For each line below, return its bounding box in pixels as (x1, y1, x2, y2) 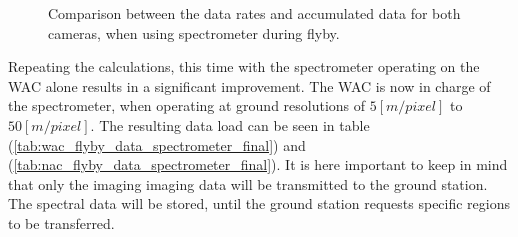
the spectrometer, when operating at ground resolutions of (8, 95, 366, 116)
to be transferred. (8, 212, 115, 233)
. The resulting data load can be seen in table (90, 114, 370, 135)
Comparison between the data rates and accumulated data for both (48, 3, 461, 23)
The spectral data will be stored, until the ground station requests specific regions (8, 193, 511, 214)
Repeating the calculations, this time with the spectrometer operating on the (8, 56, 480, 77)
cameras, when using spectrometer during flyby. (48, 22, 340, 43)
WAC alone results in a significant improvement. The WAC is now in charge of (8, 75, 491, 96)
